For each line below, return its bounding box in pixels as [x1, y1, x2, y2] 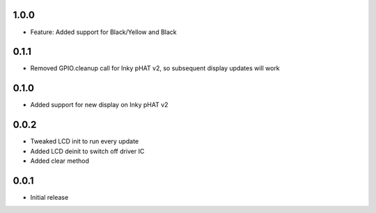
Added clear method [30, 157, 90, 165]
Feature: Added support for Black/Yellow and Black [30, 28, 177, 36]
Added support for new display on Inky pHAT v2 [30, 101, 169, 109]
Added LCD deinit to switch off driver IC [30, 147, 145, 155]
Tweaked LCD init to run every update [30, 137, 139, 145]
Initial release [30, 193, 69, 201]
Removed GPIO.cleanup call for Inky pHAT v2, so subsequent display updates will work [30, 64, 280, 72]
